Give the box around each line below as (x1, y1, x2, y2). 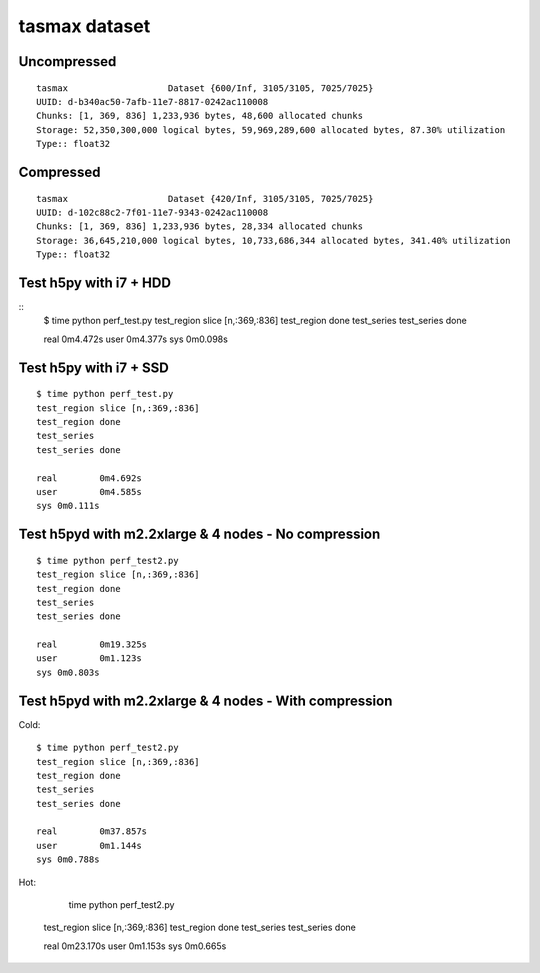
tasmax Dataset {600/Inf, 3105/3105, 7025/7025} (36, 82, 374, 94)
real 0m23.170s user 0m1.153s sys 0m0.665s (43, 940, 227, 952)
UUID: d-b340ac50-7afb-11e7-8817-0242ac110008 (36, 96, 269, 107)
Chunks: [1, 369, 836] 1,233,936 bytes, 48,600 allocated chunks (36, 110, 364, 122)
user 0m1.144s (36, 840, 142, 851)
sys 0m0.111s (36, 500, 100, 512)
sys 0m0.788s (36, 854, 100, 865)
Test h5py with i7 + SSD (18, 359, 170, 376)
